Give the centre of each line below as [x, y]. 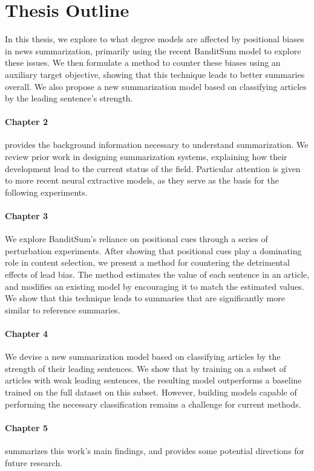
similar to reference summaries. [63, 309]
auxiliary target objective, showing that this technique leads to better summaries [155, 74]
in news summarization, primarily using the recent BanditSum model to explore [153, 50]
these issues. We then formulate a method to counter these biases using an [143, 62]
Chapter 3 [27, 216]
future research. [34, 462]
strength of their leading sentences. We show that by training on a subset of [146, 368]
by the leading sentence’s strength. [69, 98]
